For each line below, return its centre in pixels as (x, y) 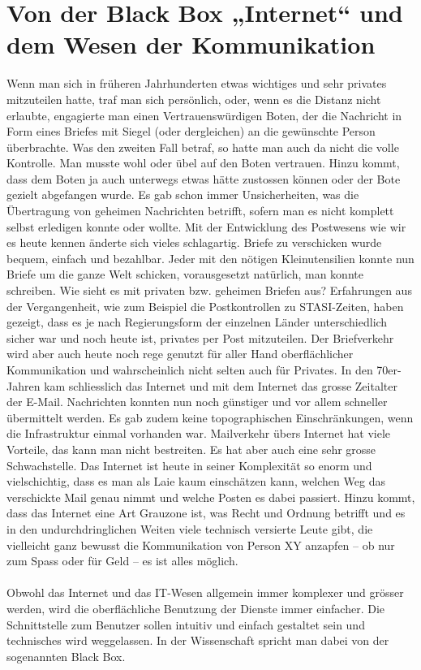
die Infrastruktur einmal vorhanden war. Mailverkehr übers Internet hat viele (199, 433)
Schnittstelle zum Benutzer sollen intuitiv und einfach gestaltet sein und (186, 624)
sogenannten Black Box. (66, 656)
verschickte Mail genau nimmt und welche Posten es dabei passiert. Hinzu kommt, (211, 497)
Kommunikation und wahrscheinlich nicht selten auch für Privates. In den (190, 370)
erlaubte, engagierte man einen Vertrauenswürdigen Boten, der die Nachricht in (204, 115)
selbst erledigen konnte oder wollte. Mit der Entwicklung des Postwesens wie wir (206, 226)
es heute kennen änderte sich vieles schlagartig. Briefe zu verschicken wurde (194, 242)
